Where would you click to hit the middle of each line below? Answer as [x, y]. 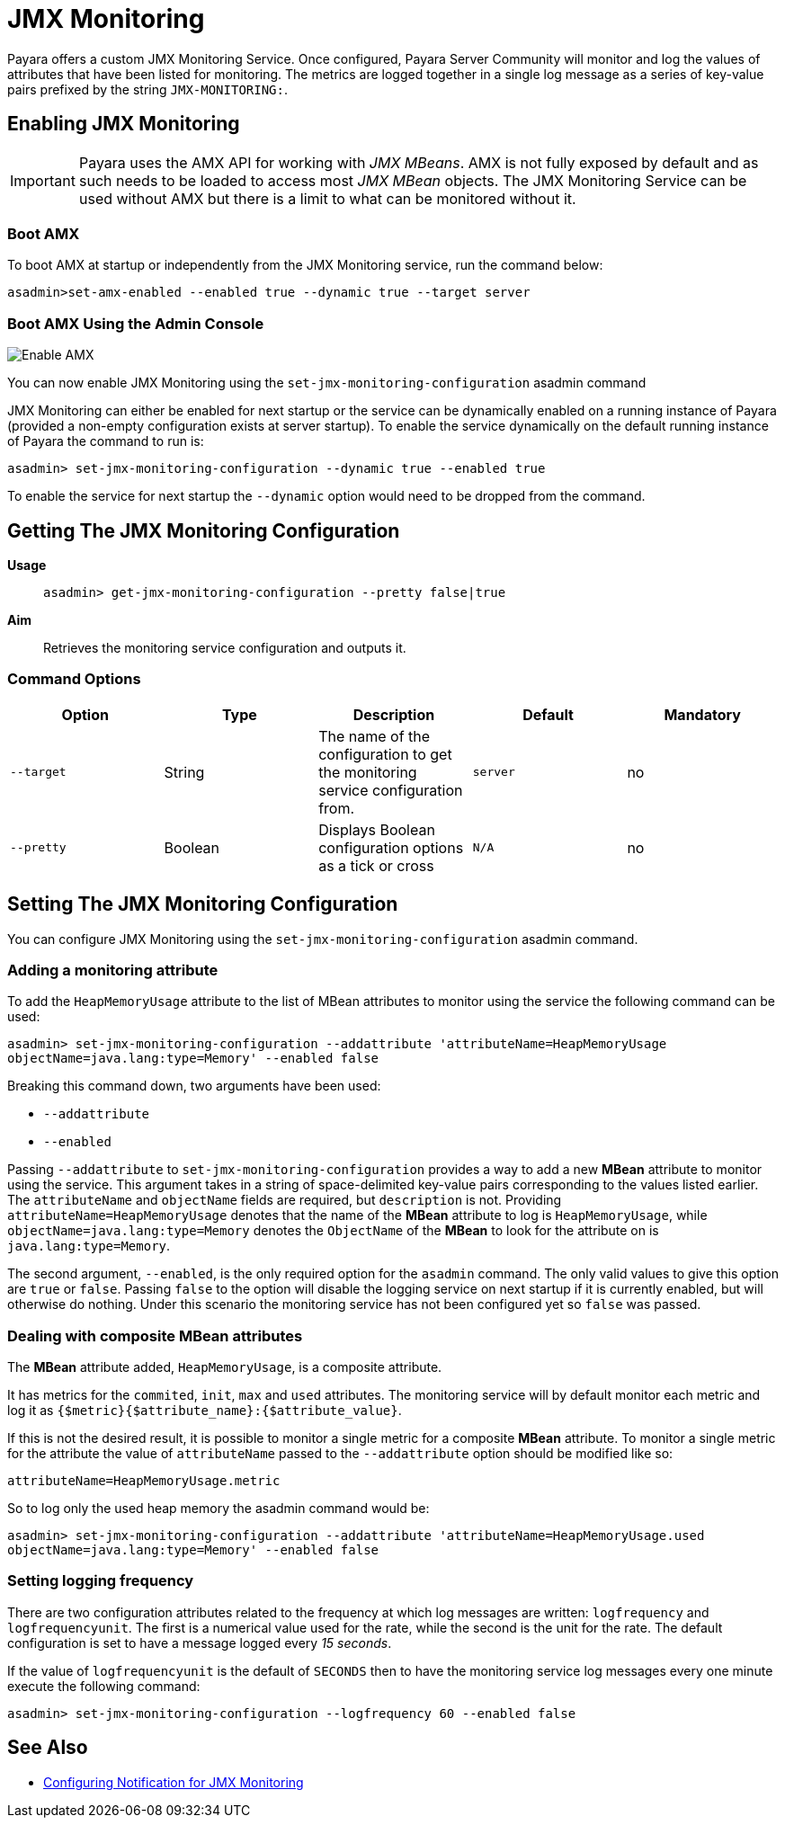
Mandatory [702, 714]
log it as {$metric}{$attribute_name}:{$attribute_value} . [205, 1411]
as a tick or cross [376, 865]
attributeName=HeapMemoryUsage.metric [144, 1481]
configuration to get [385, 754]
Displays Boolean [377, 829]
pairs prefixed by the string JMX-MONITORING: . [148, 89]
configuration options [391, 847]
